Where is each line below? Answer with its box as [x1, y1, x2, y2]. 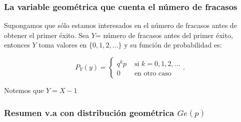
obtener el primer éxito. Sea [4, 29, 89, 40]
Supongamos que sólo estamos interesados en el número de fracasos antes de [4, 20, 237, 30]
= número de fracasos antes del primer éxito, [95, 29, 233, 40]
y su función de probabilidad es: [124, 39, 222, 50]
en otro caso [134, 70, 171, 77]
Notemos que [4, 85, 44, 95]
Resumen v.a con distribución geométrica [4, 106, 174, 118]
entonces [4, 39, 30, 50]
